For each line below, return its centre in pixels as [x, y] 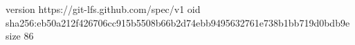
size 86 [20, 36]
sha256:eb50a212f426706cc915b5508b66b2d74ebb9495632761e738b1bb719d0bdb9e [178, 22]
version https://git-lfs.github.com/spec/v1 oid [103, 9]
